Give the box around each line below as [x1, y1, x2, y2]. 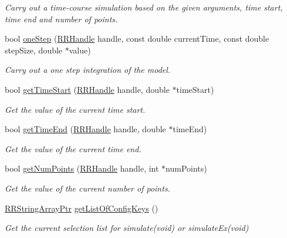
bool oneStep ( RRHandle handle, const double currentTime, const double [5, 32, 269, 45]
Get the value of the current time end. [5, 142, 141, 155]
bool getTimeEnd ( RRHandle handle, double [5, 123, 166, 135]
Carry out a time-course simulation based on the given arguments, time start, [5, 1, 283, 13]
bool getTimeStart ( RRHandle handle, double [5, 83, 170, 95]
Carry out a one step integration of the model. [5, 63, 171, 76]
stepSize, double [5, 43, 63, 56]
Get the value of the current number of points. [5, 182, 170, 194]
